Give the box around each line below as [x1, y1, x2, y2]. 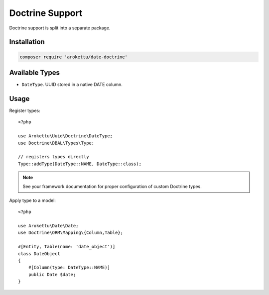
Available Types [9, 68, 60, 77]
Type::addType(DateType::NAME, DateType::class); [18, 161, 142, 167]
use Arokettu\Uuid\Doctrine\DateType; [18, 133, 113, 139]
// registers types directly [18, 154, 89, 160]
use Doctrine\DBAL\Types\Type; [18, 140, 95, 146]
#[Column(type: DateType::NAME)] [28, 265, 111, 271]
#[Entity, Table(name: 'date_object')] [18, 244, 116, 250]
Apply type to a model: [9, 197, 56, 203]
